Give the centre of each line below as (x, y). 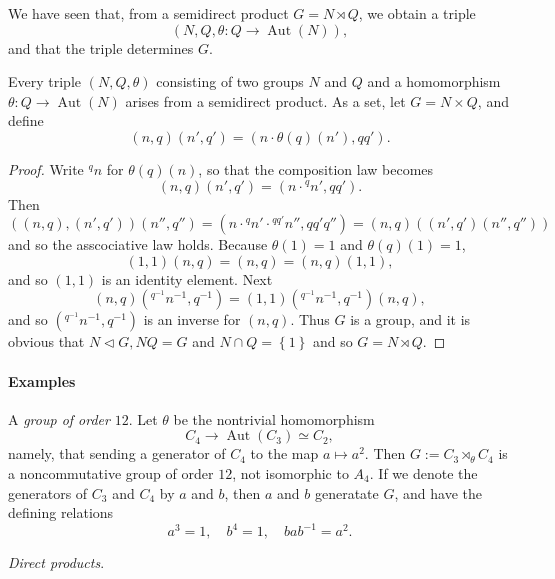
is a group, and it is (410, 319)
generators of (48, 492)
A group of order (59, 418)
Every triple (45, 81)
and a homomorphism (434, 81)
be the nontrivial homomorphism (274, 418)
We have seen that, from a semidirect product (148, 13)
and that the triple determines (101, 47)
